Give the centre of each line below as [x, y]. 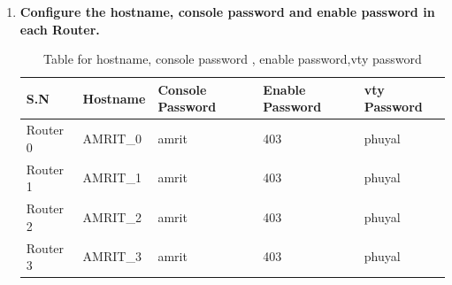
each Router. [60, 29]
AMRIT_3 [112, 256]
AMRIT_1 [112, 177]
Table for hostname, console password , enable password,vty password [233, 59]
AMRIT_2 [112, 216]
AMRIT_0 [112, 139]
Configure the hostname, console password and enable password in [227, 12]
